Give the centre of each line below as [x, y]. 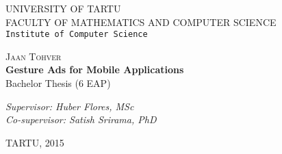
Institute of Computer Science [77, 35]
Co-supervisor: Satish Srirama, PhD [81, 119]
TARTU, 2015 [35, 142]
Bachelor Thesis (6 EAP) [58, 83]
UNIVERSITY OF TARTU [63, 8]
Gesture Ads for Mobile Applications [95, 69]
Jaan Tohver [34, 56]
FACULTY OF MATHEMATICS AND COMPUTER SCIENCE [141, 22]
